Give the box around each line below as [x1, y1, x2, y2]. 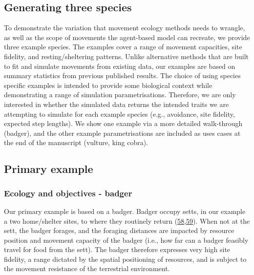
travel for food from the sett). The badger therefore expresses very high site [4, 244, 231, 254]
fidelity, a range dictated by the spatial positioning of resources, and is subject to [4, 254, 247, 264]
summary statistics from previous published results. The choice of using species [4, 70, 241, 81]
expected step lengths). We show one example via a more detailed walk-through [4, 118, 243, 128]
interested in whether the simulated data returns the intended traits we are [4, 99, 229, 109]
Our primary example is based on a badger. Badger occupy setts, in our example [4, 206, 246, 216]
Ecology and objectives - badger [4, 187, 132, 199]
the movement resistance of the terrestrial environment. [4, 263, 170, 274]
